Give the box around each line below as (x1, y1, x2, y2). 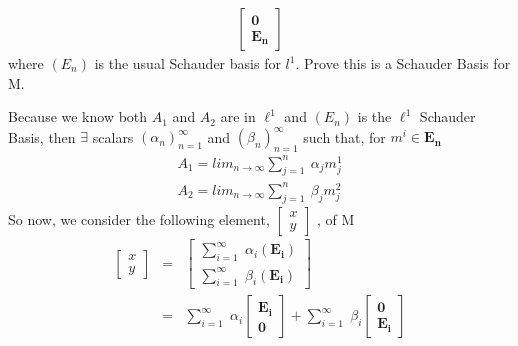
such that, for (303, 126, 386, 147)
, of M (317, 208, 355, 229)
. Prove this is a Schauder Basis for (295, 53, 511, 74)
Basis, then (8, 126, 76, 147)
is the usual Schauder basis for (94, 53, 281, 74)
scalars (92, 126, 134, 147)
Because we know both (8, 106, 148, 127)
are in (220, 106, 256, 127)
